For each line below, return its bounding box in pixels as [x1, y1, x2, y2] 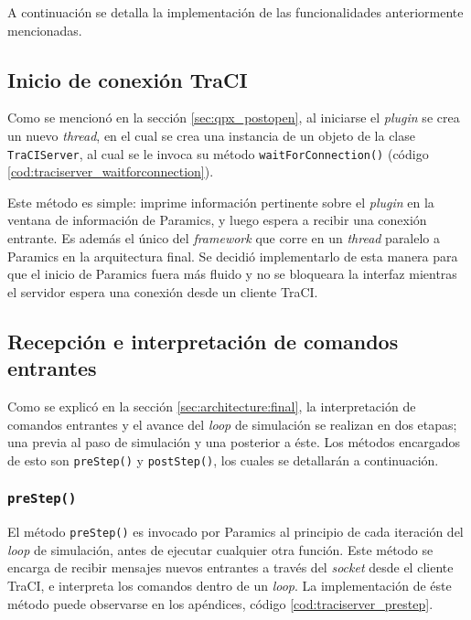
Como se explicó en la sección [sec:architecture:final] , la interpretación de [7, 396, 416, 415]
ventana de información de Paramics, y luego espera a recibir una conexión [7, 210, 427, 230]
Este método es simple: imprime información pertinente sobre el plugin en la [7, 192, 434, 211]
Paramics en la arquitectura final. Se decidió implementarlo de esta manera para [7, 246, 458, 265]
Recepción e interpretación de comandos [7, 326, 399, 355]
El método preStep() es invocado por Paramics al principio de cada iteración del [7, 522, 464, 541]
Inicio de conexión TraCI [7, 65, 248, 93]
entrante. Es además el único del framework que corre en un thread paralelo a [7, 229, 441, 248]
